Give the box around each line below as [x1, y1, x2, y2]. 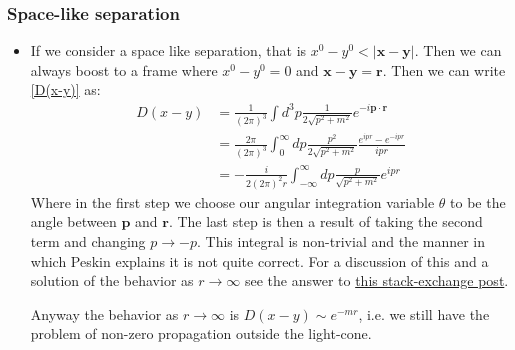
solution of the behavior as [30, 270, 194, 291]
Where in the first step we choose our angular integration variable [30, 191, 435, 212]
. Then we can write [382, 59, 506, 80]
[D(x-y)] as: [30, 79, 101, 100]
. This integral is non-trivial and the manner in [196, 230, 486, 251]
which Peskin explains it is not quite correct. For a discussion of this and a [30, 250, 489, 271]
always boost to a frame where [30, 59, 218, 80]
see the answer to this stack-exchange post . [244, 270, 509, 291]
